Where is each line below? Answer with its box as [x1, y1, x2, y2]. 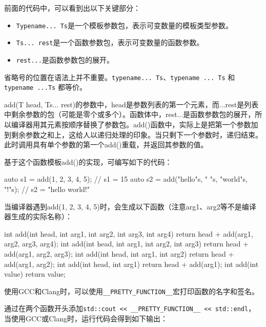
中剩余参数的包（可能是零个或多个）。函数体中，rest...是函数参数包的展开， [4, 109, 255, 120]
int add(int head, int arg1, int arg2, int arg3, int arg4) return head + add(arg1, [4, 228, 253, 239]
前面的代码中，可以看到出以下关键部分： [4, 3, 140, 13]
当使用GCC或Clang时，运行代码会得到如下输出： [4, 313, 168, 324]
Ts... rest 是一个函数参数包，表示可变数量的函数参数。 [16, 37, 204, 48]
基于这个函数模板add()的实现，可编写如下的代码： [4, 156, 172, 167]
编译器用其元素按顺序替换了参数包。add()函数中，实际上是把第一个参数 [11, 119, 251, 130]
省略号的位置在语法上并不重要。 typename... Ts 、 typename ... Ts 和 [4, 71, 235, 82]
